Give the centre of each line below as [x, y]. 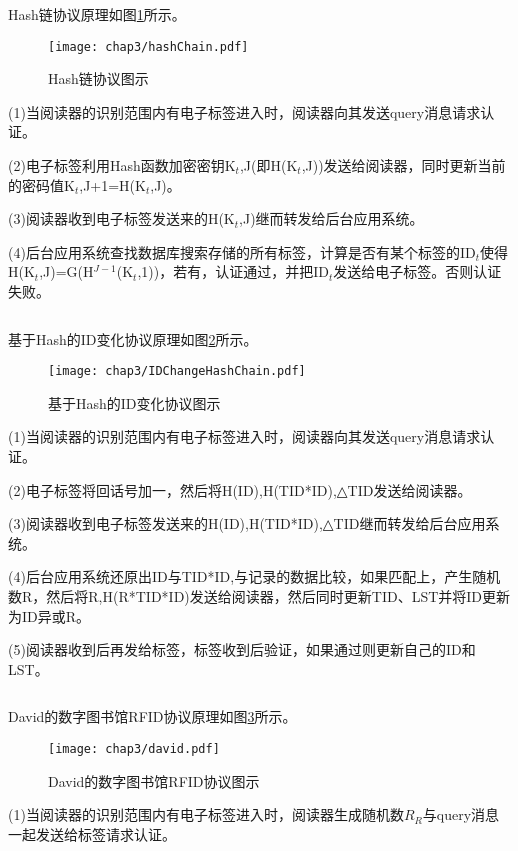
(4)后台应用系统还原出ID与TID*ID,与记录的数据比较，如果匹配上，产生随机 [254, 576]
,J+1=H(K [112, 184]
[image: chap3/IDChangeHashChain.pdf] [177, 371]
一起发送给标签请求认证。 [92, 833]
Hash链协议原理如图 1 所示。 [97, 14]
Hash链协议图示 [98, 78]
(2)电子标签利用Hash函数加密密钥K [122, 165]
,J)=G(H [66, 271]
